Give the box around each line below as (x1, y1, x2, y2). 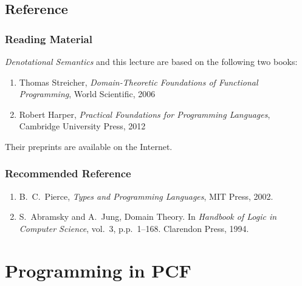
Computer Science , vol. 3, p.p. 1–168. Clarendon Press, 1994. (19, 222, 249, 234)
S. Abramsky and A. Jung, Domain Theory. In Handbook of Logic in (19, 210, 277, 223)
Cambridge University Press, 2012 (19, 120, 146, 132)
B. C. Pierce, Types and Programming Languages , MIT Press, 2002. (19, 189, 273, 202)
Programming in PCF (5, 257, 191, 282)
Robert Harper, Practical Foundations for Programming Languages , (19, 107, 270, 120)
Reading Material (5, 31, 92, 46)
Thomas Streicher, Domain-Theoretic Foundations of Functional (19, 75, 258, 88)
